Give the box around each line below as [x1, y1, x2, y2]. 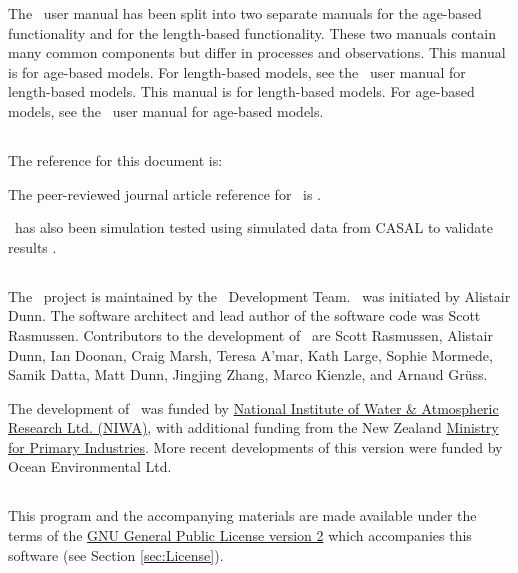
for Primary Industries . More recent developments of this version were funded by [8, 436, 503, 457]
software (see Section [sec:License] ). [8, 544, 224, 565]
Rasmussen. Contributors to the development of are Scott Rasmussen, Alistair [8, 324, 493, 345]
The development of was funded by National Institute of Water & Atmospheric [8, 397, 499, 418]
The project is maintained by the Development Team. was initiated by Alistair [8, 285, 511, 306]
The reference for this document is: [8, 149, 223, 170]
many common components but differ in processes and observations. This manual [8, 42, 506, 63]
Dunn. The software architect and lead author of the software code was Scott [8, 305, 481, 326]
